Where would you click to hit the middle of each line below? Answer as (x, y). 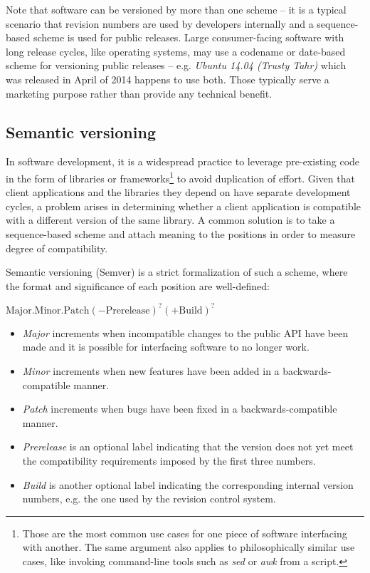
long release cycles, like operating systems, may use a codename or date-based (176, 51)
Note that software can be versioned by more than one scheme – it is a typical (176, 9)
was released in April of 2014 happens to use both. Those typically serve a (168, 79)
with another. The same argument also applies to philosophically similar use (189, 547)
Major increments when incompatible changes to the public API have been (185, 332)
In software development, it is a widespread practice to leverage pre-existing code (183, 161)
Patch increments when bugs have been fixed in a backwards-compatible (180, 409)
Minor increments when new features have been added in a (151, 371)
